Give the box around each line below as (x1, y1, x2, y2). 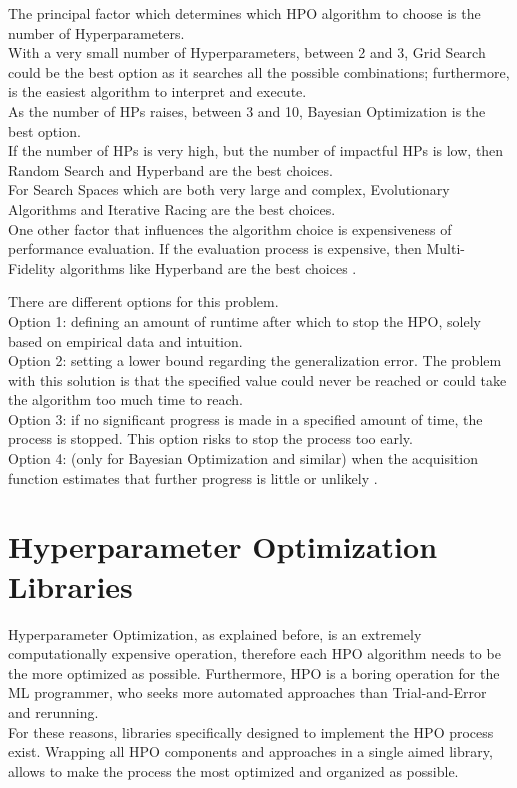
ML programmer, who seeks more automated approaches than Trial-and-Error (8, 682, 487, 703)
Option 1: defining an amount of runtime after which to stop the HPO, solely (8, 310, 481, 331)
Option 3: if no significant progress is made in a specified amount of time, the (8, 408, 483, 429)
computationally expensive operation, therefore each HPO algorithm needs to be (8, 643, 501, 664)
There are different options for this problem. (8, 291, 279, 312)
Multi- (426, 238, 465, 259)
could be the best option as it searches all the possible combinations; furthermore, (8, 61, 510, 82)
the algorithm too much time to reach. (8, 389, 243, 410)
